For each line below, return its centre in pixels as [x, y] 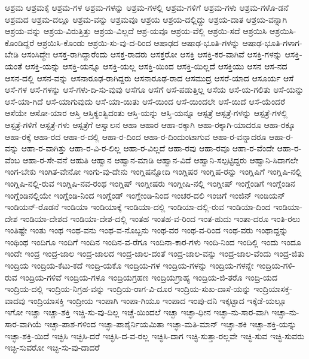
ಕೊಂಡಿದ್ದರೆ [20, 42]
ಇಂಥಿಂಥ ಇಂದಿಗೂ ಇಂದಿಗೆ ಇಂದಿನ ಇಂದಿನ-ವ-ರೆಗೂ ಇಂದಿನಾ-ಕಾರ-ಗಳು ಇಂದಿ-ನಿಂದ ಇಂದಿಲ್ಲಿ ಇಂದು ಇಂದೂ [153, 241]
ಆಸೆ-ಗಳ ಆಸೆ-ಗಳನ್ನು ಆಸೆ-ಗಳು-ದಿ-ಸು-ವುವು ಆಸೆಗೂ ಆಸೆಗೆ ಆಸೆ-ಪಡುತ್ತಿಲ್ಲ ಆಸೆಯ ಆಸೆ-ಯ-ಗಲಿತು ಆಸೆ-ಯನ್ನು [154, 89]
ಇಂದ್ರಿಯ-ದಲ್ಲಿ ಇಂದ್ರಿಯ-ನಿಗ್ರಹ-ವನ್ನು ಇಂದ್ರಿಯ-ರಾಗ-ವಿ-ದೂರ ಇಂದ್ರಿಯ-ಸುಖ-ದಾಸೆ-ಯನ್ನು [128, 289]
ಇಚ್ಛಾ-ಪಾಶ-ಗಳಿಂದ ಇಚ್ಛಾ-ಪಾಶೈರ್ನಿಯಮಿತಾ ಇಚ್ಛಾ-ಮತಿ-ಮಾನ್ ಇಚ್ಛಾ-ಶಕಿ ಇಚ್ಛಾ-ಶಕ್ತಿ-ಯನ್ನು [170, 324]
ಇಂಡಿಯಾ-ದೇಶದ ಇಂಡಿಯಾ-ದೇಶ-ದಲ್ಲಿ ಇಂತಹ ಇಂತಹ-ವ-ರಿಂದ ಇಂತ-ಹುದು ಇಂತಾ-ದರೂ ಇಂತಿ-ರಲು [160, 218]
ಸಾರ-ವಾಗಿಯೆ [23, 324]
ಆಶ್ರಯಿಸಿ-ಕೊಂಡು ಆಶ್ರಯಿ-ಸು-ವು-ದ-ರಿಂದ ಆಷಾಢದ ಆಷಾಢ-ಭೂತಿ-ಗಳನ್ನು [138, 42]
